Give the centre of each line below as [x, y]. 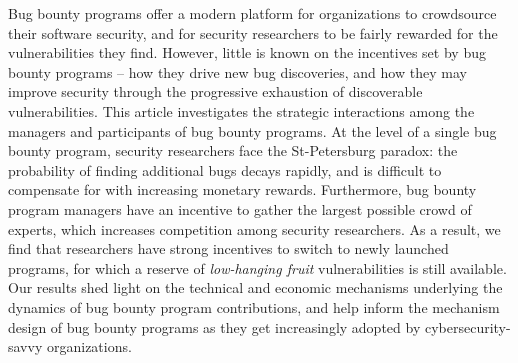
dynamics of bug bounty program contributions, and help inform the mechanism [254, 306]
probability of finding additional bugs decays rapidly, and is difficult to [225, 169]
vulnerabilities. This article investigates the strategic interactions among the [241, 110]
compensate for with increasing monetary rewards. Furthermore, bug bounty [242, 189]
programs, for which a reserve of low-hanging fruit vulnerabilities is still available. [257, 267]
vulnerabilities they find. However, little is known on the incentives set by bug [247, 52]
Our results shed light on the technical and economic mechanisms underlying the [255, 287]
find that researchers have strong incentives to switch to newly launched [228, 248]
